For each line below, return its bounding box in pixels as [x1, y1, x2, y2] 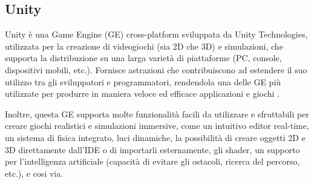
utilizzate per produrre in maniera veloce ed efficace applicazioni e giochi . [5, 87, 280, 100]
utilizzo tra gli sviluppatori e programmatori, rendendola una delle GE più [5, 75, 281, 88]
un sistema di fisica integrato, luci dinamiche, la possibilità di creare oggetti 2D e [5, 131, 306, 143]
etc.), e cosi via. [5, 166, 64, 179]
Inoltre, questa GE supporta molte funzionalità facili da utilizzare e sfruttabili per [5, 107, 309, 120]
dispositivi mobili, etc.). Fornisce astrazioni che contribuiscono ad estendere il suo [5, 63, 307, 76]
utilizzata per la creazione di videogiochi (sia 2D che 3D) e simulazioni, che [5, 39, 283, 52]
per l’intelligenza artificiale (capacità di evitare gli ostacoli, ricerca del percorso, [5, 155, 300, 168]
